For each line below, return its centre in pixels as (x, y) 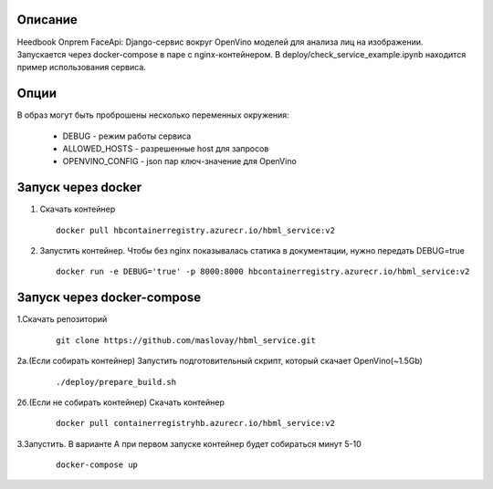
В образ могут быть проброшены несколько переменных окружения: (153, 115)
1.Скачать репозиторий (62, 319)
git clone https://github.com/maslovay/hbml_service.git (186, 340)
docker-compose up (97, 465)
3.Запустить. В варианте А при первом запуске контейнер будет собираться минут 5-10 (189, 443)
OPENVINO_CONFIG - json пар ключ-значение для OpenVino (179, 161)
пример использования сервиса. (81, 68)
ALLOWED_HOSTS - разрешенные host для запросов (166, 148)
